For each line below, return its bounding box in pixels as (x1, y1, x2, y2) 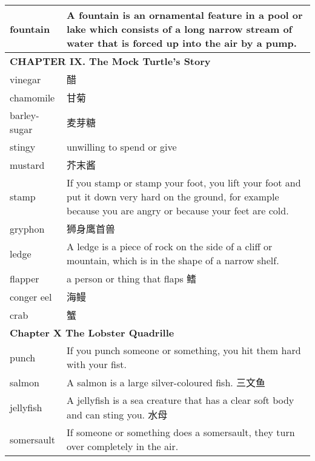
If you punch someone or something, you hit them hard (67, 343, 301, 357)
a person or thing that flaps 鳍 (67, 271, 197, 285)
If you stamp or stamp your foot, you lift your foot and (67, 176, 301, 190)
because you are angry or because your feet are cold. (67, 203, 289, 217)
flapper (10, 271, 39, 285)
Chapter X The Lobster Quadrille (10, 326, 174, 340)
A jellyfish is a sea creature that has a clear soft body (67, 393, 294, 407)
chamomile (10, 90, 55, 104)
